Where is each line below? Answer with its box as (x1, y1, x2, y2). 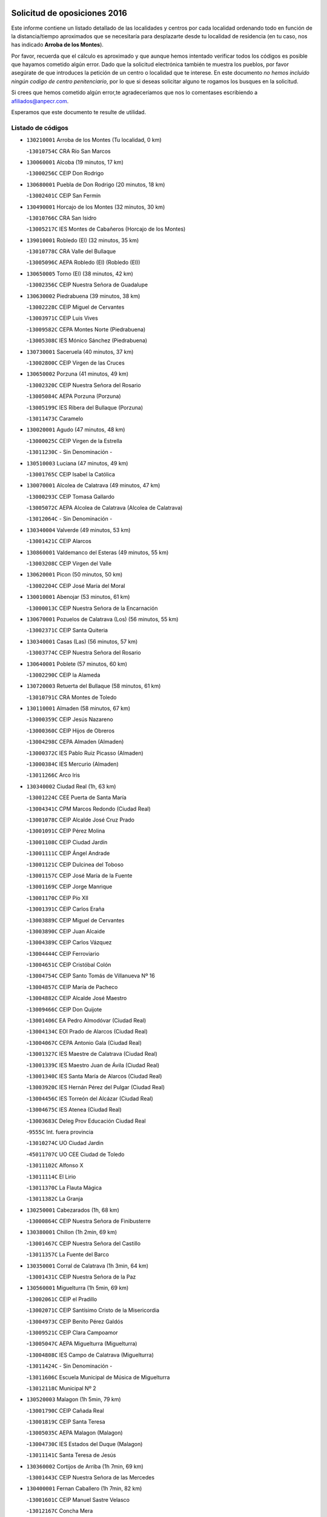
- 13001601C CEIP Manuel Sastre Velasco (26, 1496, 130, 1503)
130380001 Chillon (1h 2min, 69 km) (26, 1229, 117, 1236)
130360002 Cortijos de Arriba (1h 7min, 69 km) (26, 1462, 144, 1470)
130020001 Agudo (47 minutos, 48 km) (26, 426, 125, 433)
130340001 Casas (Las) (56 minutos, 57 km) (26, 638, 138, 645)
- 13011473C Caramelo (26, 414, 84, 422)
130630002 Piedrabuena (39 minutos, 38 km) (26, 292, 140, 300)
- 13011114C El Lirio (26, 1173, 76, 1180)
